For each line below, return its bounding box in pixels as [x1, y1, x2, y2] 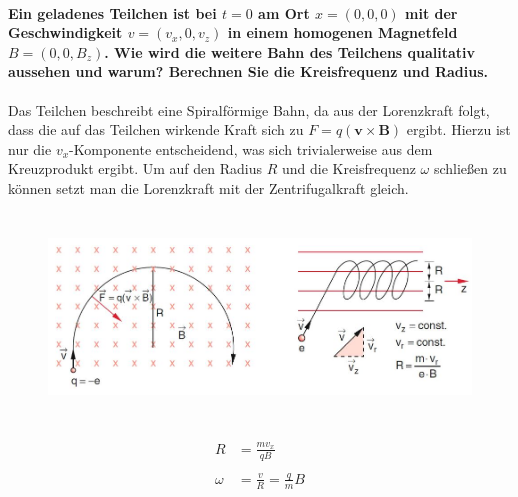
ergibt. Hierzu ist [406, 119, 511, 140]
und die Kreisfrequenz [281, 158, 416, 179]
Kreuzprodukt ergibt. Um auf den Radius [8, 158, 262, 179]
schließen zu [433, 158, 507, 179]
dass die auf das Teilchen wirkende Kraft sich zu [8, 119, 304, 140]
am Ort [258, 2, 310, 23]
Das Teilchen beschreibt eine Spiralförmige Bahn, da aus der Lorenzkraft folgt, [8, 99, 490, 120]
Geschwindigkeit [8, 22, 123, 43]
